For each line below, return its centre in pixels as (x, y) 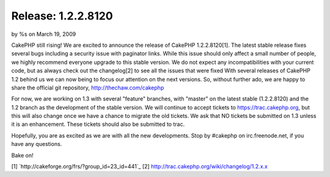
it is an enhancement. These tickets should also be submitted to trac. (98, 124)
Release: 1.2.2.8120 (62, 16)
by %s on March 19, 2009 (44, 34)
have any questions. (37, 144)
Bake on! (22, 155)
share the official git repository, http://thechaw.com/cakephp (88, 88)
